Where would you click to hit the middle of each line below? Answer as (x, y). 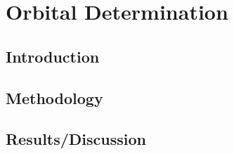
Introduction (53, 56)
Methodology (54, 97)
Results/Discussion (76, 139)
